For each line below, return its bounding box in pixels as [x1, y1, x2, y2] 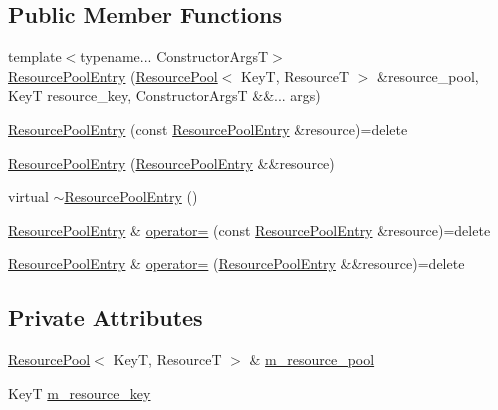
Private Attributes [8, 302, 203, 333]
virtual [8, 186, 49, 207]
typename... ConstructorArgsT [80, 46, 269, 67]
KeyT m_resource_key [8, 382, 151, 403]
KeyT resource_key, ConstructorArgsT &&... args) [8, 85, 321, 106]
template [8, 46, 62, 67]
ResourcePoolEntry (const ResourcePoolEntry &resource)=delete [8, 118, 408, 139]
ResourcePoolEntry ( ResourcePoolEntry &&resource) [8, 152, 335, 173]
